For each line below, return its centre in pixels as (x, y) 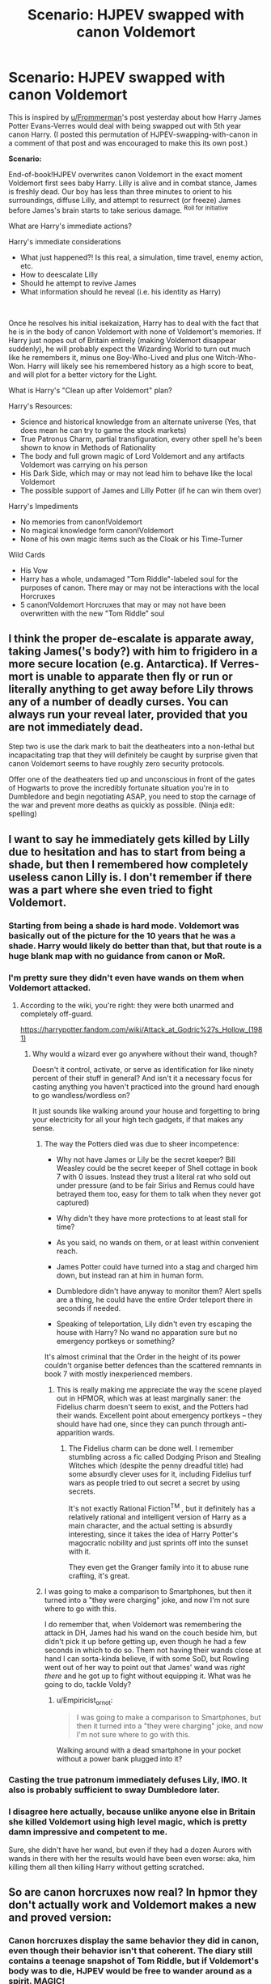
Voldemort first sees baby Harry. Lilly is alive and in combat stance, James (133, 183)
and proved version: (60, 1918)
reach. (67, 1251)
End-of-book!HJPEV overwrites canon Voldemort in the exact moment (125, 174)
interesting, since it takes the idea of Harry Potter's (153, 1534)
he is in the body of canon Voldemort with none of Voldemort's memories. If (135, 331)
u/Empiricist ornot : (85, 1701)
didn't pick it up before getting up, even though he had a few (145, 1641)
